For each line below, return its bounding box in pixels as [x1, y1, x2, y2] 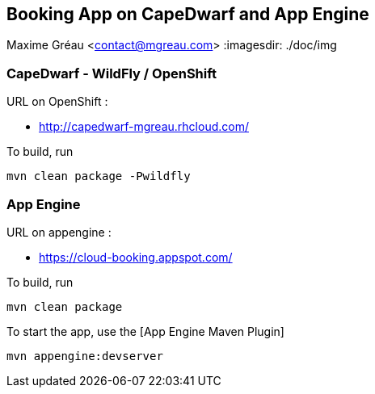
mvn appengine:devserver [6, 349, 163, 363]
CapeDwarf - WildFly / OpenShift [6, 65, 217, 82]
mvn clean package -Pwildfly [6, 170, 191, 183]
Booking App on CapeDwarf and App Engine [6, 4, 369, 24]
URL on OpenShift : [6, 94, 108, 109]
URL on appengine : [6, 224, 112, 239]
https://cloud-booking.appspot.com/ [39, 249, 233, 264]
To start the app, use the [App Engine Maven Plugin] [6, 324, 284, 338]
